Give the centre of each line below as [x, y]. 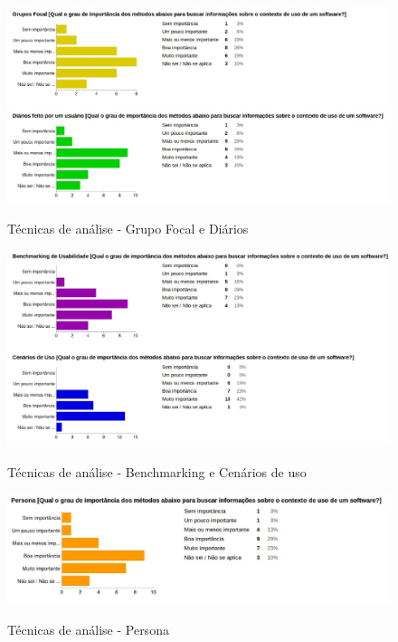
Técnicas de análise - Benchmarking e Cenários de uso [157, 471]
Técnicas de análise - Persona [88, 629]
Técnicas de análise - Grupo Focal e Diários [128, 229]
